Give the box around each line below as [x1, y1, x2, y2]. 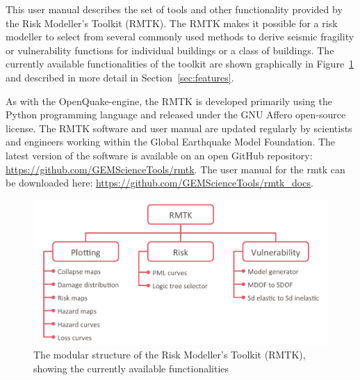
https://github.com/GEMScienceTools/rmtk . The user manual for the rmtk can [6, 161, 345, 176]
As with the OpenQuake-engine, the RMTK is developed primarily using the [6, 93, 332, 108]
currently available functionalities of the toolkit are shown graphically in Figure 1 [6, 56, 354, 71]
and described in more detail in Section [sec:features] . [6, 70, 234, 84]
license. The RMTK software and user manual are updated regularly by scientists [6, 120, 352, 135]
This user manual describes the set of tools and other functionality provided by [6, 2, 343, 16]
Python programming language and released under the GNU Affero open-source [6, 107, 346, 122]
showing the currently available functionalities [33, 361, 229, 375]
